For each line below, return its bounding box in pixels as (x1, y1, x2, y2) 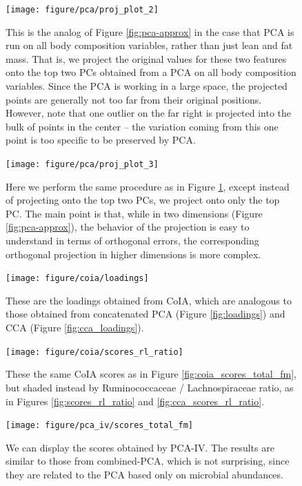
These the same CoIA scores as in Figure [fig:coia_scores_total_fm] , (6, 367, 296, 381)
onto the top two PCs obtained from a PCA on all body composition (6, 65, 296, 79)
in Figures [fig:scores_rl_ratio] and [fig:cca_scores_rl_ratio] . (6, 393, 265, 408)
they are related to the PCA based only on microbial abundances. (6, 467, 283, 481)
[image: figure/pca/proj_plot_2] (6, 5, 159, 14)
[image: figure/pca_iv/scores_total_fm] (6, 420, 194, 431)
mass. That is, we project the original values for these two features (6, 51, 287, 66)
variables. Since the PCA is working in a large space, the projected (6, 79, 288, 93)
